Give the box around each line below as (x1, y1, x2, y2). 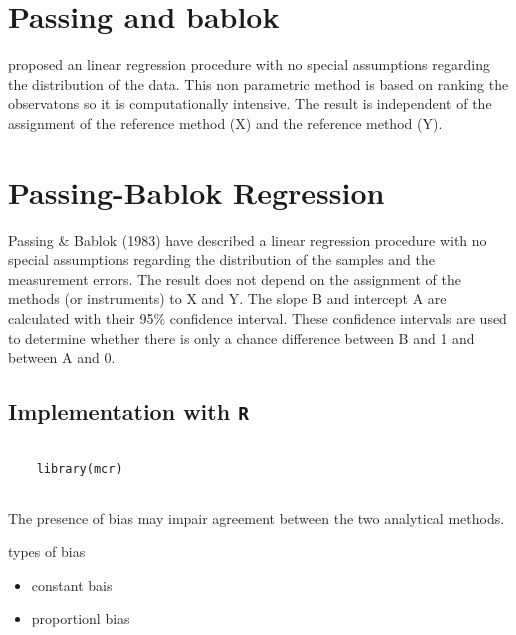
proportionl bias (31, 608, 130, 629)
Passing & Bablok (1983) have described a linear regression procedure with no (8, 229, 487, 250)
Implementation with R (8, 396, 249, 427)
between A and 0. (8, 347, 116, 368)
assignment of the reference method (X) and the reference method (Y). (8, 112, 443, 133)
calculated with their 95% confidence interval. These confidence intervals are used (8, 308, 507, 328)
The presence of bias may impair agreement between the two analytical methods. (8, 507, 505, 528)
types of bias (8, 541, 86, 562)
